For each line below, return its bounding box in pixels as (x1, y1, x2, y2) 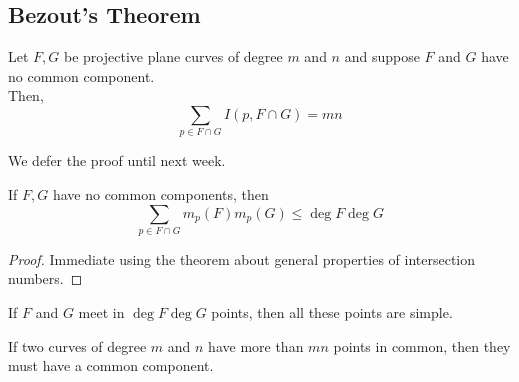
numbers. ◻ (8, 268, 83, 289)
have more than (208, 335, 304, 356)
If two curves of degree (8, 335, 147, 356)
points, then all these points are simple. (211, 302, 453, 323)
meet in (78, 302, 125, 323)
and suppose (344, 46, 420, 67)
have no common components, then (52, 183, 269, 204)
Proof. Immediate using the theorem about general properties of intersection (8, 248, 476, 269)
